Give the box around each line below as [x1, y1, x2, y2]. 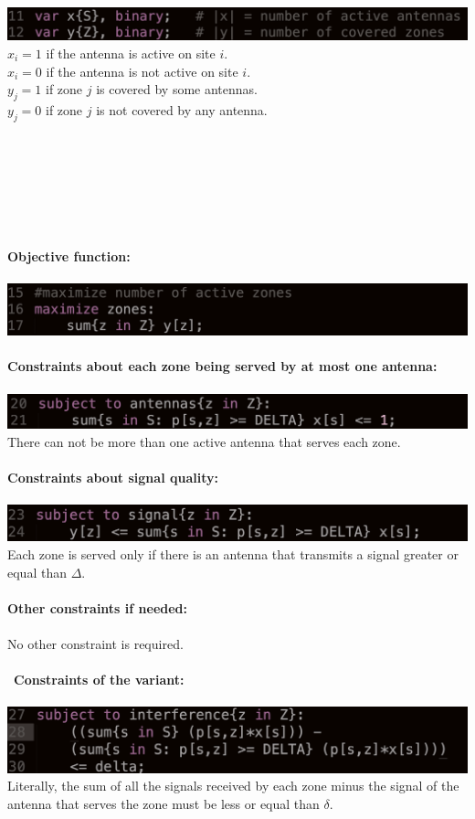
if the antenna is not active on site [46, 61, 238, 80]
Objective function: [7, 246, 131, 265]
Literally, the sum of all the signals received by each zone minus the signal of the [7, 776, 459, 795]
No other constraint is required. [7, 633, 184, 653]
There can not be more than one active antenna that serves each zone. [7, 432, 401, 452]
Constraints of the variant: [14, 670, 185, 689]
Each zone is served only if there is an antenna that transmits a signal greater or [7, 544, 459, 563]
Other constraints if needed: [7, 598, 188, 617]
